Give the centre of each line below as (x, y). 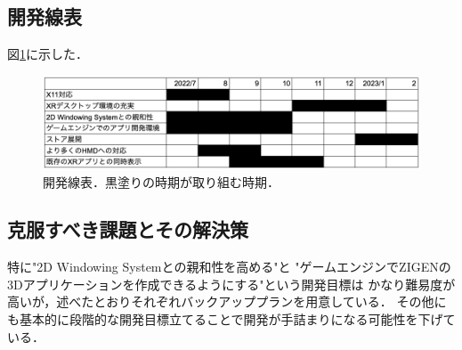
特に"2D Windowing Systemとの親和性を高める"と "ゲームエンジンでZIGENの (229, 267)
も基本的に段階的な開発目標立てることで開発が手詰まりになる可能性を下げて (231, 319)
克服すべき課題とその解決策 (128, 229)
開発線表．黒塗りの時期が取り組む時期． (161, 181)
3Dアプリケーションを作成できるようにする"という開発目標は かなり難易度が (231, 284)
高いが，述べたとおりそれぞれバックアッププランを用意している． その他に (227, 301)
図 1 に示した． (48, 54)
